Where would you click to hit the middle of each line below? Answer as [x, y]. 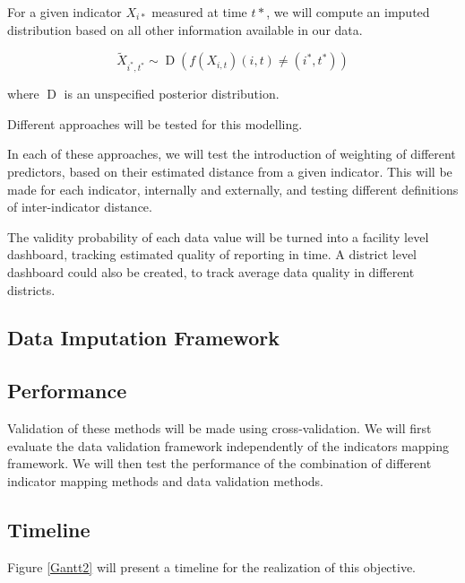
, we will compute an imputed [348, 12]
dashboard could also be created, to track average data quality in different [211, 271]
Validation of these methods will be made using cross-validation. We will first [220, 428]
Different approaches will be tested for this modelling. [155, 123]
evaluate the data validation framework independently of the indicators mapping [228, 445]
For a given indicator [65, 12]
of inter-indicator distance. [80, 207]
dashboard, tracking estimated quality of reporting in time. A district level [212, 254]
